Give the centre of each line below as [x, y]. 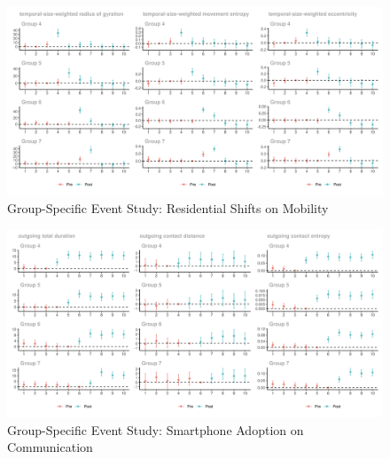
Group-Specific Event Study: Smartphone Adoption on [156, 429]
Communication [50, 447]
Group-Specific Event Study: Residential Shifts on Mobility [168, 207]
